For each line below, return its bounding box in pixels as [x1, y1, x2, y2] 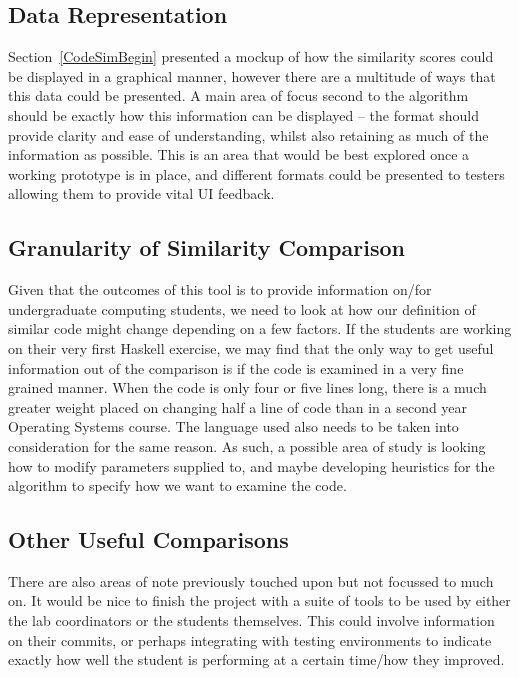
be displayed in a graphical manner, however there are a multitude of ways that [8, 65, 496, 86]
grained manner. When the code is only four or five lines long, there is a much [8, 377, 487, 398]
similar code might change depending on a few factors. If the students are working [8, 318, 512, 339]
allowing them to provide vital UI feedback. [8, 183, 275, 204]
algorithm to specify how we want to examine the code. [8, 475, 347, 496]
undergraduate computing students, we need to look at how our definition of [8, 298, 476, 319]
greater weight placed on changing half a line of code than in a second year [8, 396, 468, 417]
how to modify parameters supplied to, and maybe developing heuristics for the [8, 455, 495, 476]
